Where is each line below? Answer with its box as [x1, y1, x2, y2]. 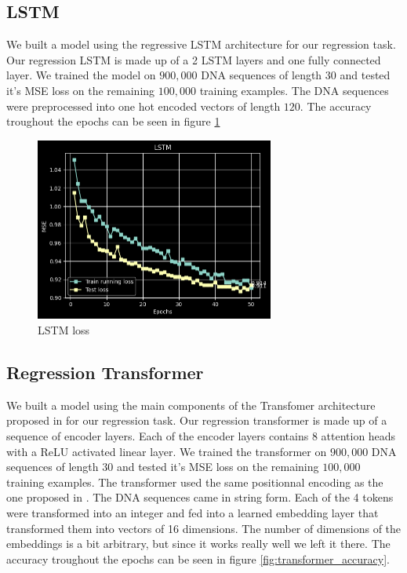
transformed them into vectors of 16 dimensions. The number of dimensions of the [6, 520, 402, 536]
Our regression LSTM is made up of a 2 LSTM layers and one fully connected [6, 51, 381, 68]
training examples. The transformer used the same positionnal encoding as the [6, 473, 383, 490]
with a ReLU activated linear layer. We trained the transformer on [6, 443, 327, 459]
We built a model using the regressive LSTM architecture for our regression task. [6, 36, 396, 53]
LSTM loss [38, 322, 90, 338]
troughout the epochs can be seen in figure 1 [6, 113, 220, 130]
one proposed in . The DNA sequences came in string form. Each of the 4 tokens [6, 489, 394, 505]
